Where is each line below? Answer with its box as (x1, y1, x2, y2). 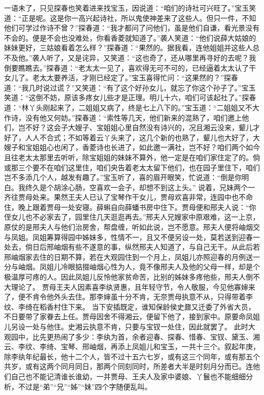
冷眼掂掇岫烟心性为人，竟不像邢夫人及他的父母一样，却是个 (60, 261, 260, 272)
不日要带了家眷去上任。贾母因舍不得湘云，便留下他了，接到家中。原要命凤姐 (4, 311, 260, 322)
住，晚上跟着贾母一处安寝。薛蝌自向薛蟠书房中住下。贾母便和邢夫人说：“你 (4, 201, 256, 212)
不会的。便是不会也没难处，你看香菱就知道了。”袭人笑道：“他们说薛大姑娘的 (4, 32, 256, 43)
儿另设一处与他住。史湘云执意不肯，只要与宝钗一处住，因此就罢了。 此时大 (4, 321, 255, 331)
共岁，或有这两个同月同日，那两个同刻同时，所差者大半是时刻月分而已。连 (4, 361, 253, 372)
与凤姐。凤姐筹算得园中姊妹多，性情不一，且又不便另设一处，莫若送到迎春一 (4, 231, 260, 242)
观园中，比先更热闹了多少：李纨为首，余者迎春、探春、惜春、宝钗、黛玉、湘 (4, 331, 260, 342)
